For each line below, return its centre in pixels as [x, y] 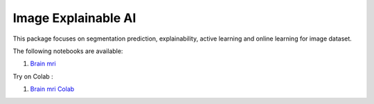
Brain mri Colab [52, 89]
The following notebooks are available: [68, 51]
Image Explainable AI [74, 18]
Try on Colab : [33, 76]
